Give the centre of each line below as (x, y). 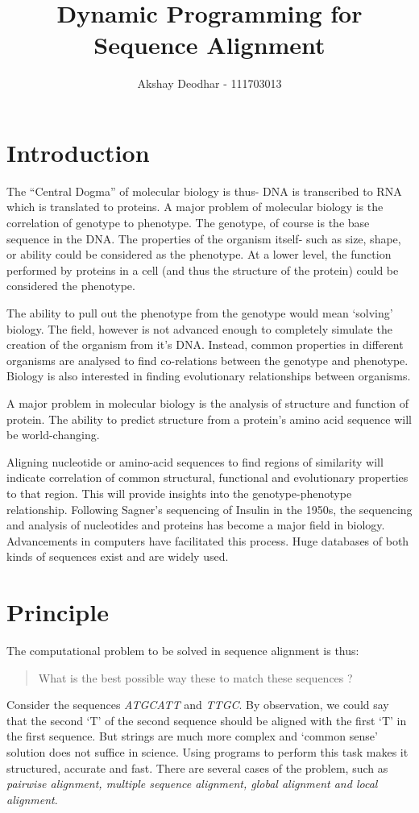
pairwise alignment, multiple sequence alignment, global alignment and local (192, 784)
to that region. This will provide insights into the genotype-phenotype (179, 493)
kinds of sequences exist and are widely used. (118, 556)
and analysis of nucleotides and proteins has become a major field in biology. (196, 525)
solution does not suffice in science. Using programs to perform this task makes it (207, 752)
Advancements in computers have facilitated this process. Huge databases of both (208, 540)
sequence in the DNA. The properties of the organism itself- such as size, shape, (204, 238)
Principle (58, 612)
